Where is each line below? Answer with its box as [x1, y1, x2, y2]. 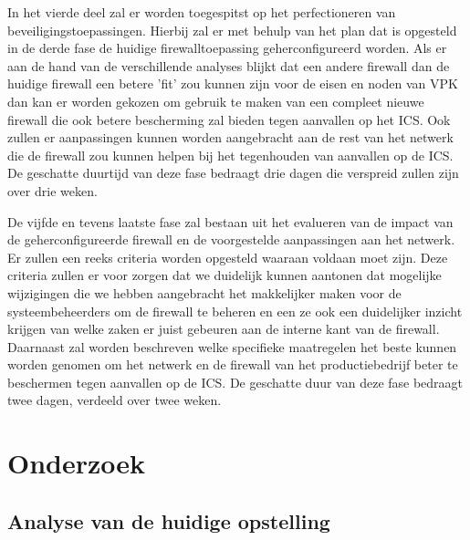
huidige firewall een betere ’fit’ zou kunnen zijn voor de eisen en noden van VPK [7, 74, 458, 93]
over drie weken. [7, 181, 98, 200]
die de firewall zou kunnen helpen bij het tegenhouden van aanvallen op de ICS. [7, 145, 454, 164]
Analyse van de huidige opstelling [7, 506, 330, 535]
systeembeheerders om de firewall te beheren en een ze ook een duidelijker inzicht [7, 301, 463, 320]
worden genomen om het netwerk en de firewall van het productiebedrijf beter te [7, 355, 458, 374]
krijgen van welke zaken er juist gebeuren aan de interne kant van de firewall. [7, 319, 440, 338]
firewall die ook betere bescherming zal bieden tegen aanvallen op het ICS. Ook [7, 109, 451, 129]
